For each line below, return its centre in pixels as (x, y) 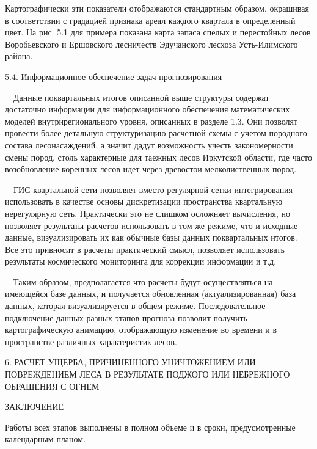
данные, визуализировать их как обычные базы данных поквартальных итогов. (151, 237)
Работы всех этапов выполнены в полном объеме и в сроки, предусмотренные (150, 427)
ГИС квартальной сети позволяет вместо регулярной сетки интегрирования (153, 189)
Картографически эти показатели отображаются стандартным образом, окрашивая (157, 8)
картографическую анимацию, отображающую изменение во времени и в (141, 330)
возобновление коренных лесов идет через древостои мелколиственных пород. (151, 169)
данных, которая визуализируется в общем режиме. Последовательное (135, 306)
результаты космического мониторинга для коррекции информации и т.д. (141, 261)
